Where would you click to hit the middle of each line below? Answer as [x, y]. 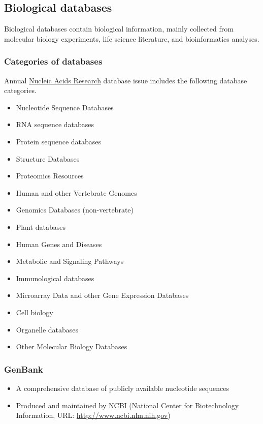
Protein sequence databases [59, 141]
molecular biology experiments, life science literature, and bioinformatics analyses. [132, 38]
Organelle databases [47, 329]
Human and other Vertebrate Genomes [76, 192]
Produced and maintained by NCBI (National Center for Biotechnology [127, 405]
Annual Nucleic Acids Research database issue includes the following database [126, 80]
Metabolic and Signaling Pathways [70, 261]
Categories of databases [53, 61]
